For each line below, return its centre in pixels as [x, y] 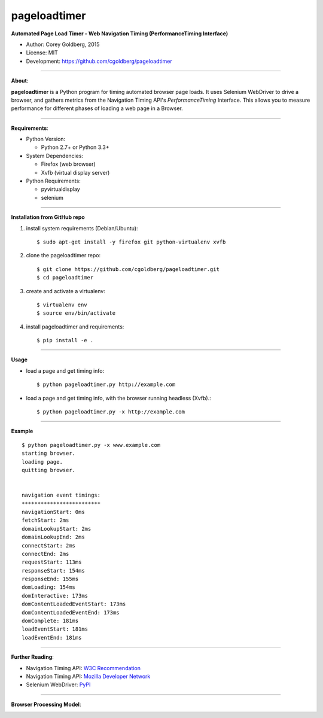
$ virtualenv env [62, 305]
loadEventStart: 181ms [55, 629]
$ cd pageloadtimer [65, 278]
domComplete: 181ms [50, 621]
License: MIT [42, 53]
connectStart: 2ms [49, 545]
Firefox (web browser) [68, 164]
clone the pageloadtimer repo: [63, 255]
